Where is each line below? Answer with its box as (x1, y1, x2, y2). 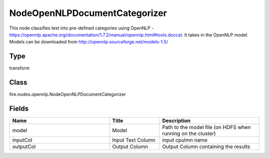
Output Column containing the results (162, 143, 250, 150)
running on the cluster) (162, 130, 216, 137)
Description (162, 117, 191, 124)
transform (9, 65, 30, 71)
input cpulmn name (162, 136, 207, 143)
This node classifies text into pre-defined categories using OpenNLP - (9, 25, 154, 31)
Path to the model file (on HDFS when (162, 124, 251, 131)
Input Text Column (112, 136, 155, 143)
